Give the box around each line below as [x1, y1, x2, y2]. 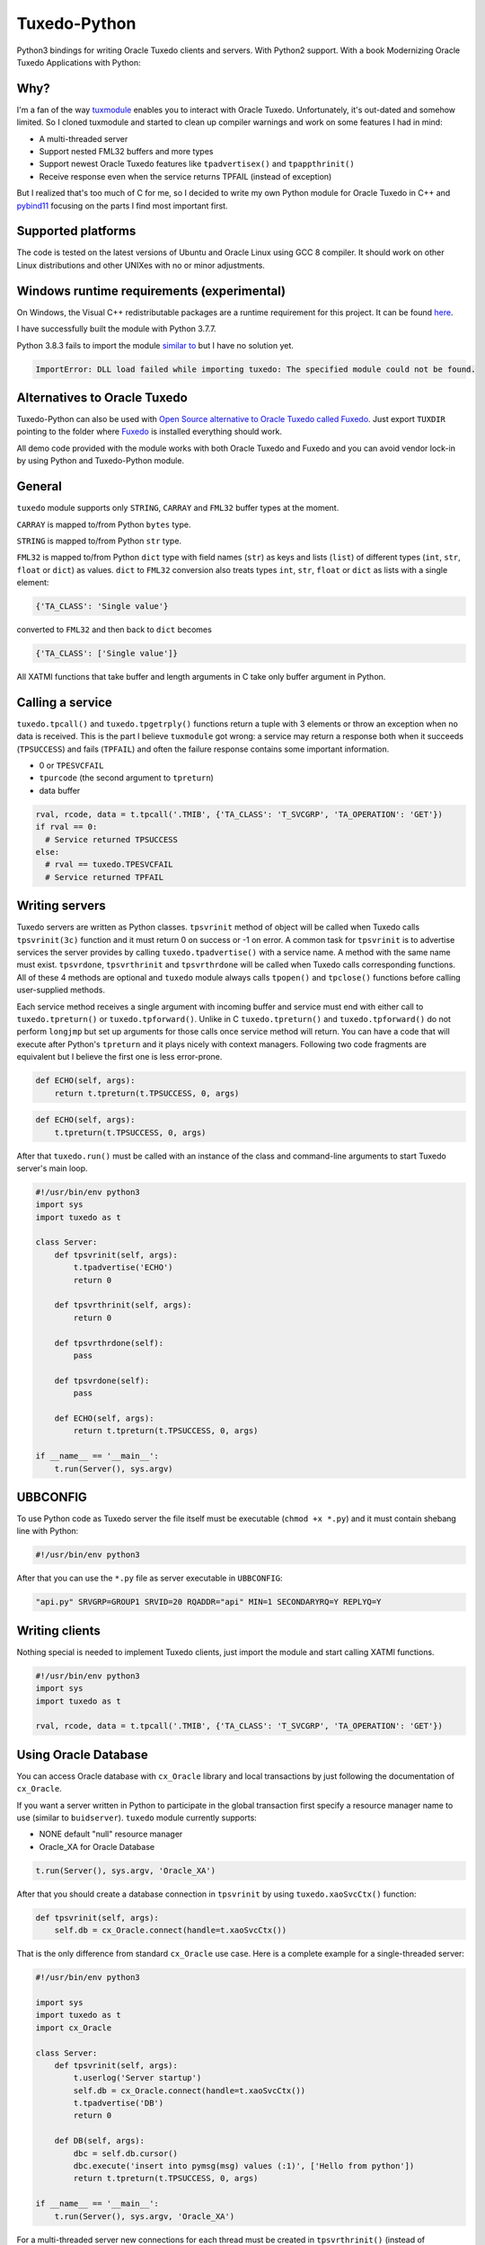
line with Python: [16, 1526, 79, 1536]
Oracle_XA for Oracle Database [39, 1841, 155, 1852]
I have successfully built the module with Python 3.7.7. [16, 323, 216, 334]
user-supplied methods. [16, 984, 105, 996]
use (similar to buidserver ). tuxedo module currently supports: [16, 1812, 258, 1823]
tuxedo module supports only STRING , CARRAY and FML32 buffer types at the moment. [16, 503, 339, 514]
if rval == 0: [35, 822, 98, 832]
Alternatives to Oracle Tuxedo [16, 390, 188, 405]
